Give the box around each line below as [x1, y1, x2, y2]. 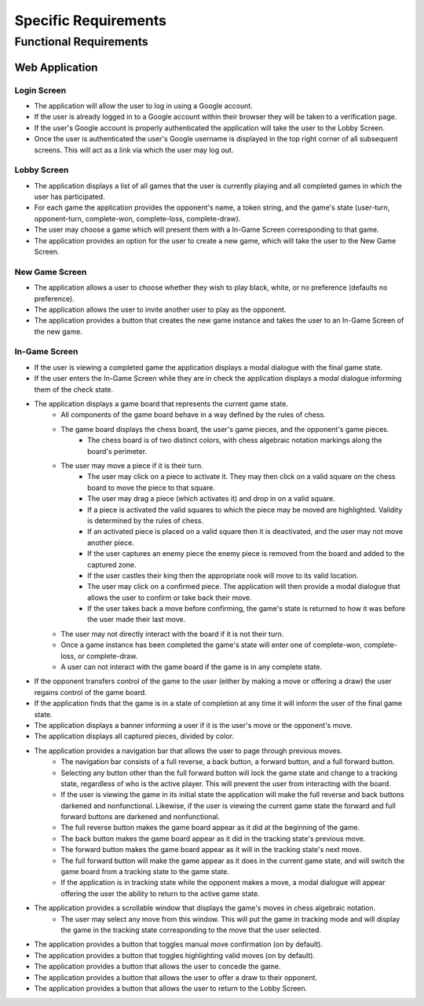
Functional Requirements [14, 35, 148, 49]
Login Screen [14, 85, 67, 96]
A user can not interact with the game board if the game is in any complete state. [60, 662, 323, 671]
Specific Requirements [14, 12, 166, 29]
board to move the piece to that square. [87, 483, 215, 492]
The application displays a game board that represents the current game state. [34, 399, 288, 408]
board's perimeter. [87, 446, 148, 455]
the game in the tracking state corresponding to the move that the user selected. [60, 925, 322, 935]
